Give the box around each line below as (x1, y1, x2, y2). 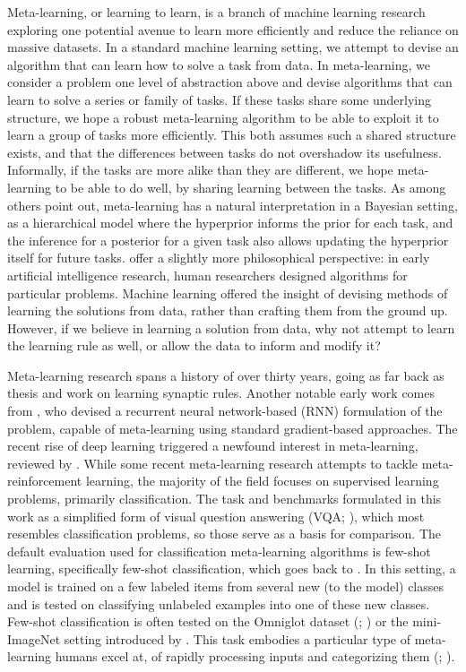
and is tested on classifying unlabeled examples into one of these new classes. (7, 594, 430, 613)
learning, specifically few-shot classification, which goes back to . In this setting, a (7, 559, 456, 578)
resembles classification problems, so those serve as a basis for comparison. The (7, 524, 442, 543)
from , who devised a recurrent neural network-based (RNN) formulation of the (7, 401, 443, 420)
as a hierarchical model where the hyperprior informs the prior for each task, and (7, 213, 453, 232)
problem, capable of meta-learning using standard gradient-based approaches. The (7, 418, 458, 437)
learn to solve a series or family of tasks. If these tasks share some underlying (7, 90, 432, 108)
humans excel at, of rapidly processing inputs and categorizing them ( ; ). (55, 647, 455, 666)
